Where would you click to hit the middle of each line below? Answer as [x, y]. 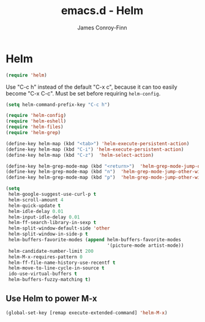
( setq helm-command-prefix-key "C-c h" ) [58, 105]
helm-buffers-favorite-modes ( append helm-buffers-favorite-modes [95, 240]
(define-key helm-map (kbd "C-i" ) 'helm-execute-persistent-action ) [95, 149]
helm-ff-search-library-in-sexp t [52, 223]
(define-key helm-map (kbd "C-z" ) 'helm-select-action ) [80, 155]
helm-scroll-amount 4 [36, 200]
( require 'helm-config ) [36, 116]
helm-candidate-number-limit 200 [51, 251]
